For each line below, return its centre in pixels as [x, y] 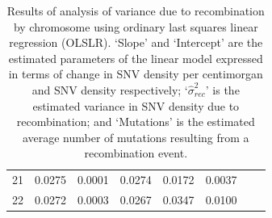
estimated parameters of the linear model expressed [136, 58]
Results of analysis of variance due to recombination [136, 10]
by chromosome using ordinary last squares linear [136, 26]
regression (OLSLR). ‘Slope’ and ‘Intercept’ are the [136, 42]
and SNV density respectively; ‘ [110, 89]
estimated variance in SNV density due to [136, 105]
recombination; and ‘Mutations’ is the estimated [136, 122]
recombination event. [136, 153]
